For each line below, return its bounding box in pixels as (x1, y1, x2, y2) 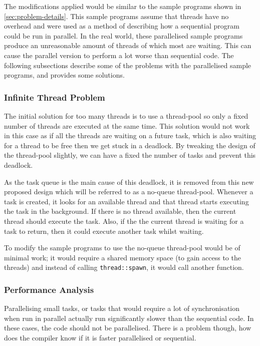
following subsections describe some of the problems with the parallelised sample (4, 60, 251, 70)
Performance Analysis (4, 283, 94, 295)
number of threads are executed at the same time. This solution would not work (4, 120, 250, 131)
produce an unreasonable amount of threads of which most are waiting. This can (4, 40, 251, 51)
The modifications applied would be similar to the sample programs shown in (4, 1, 241, 11)
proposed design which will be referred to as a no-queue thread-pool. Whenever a (4, 186, 253, 197)
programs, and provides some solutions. (4, 70, 125, 80)
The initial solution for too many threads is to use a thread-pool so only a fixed (4, 110, 248, 121)
